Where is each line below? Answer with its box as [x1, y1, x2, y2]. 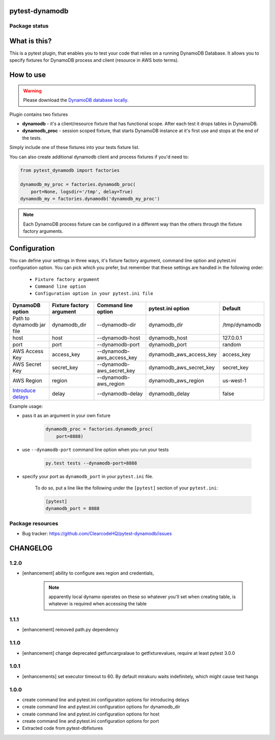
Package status [9, 22, 49, 30]
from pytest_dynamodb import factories [20, 167, 120, 173]
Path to [12, 314, 30, 322]
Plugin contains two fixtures [9, 111, 68, 117]
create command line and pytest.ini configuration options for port [22, 718, 159, 724]
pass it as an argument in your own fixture [22, 412, 111, 418]
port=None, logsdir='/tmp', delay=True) [31, 189, 133, 194]
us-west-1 [222, 377, 246, 384]
